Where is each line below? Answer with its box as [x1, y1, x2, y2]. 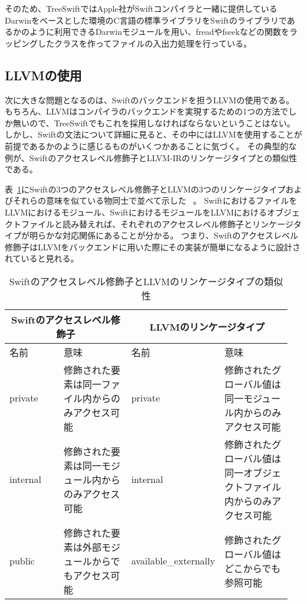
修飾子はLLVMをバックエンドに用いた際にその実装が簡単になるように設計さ [5, 240, 301, 253]
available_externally [131, 554, 215, 568]
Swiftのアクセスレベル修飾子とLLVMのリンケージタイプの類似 [9, 274, 283, 288]
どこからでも [224, 561, 281, 575]
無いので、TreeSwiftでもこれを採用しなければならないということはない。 [12, 116, 295, 129]
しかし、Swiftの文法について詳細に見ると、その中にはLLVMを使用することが [5, 128, 302, 141]
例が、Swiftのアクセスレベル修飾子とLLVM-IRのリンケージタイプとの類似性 [5, 151, 298, 164]
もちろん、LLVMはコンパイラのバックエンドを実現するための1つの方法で [5, 105, 289, 117]
